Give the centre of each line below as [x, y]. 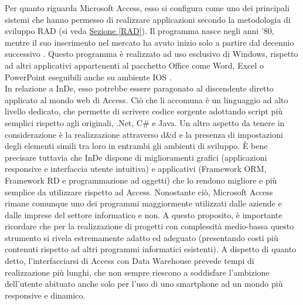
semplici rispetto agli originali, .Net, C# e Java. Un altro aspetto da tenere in [145, 122]
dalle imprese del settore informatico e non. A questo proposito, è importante [144, 214]
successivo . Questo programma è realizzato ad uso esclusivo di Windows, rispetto [151, 54]
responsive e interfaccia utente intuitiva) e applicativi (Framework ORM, [136, 169]
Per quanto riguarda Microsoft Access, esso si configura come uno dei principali [147, 8]
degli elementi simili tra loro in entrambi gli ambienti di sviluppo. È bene [136, 146]
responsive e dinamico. [45, 295]
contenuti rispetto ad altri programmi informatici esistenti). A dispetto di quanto [151, 249]
